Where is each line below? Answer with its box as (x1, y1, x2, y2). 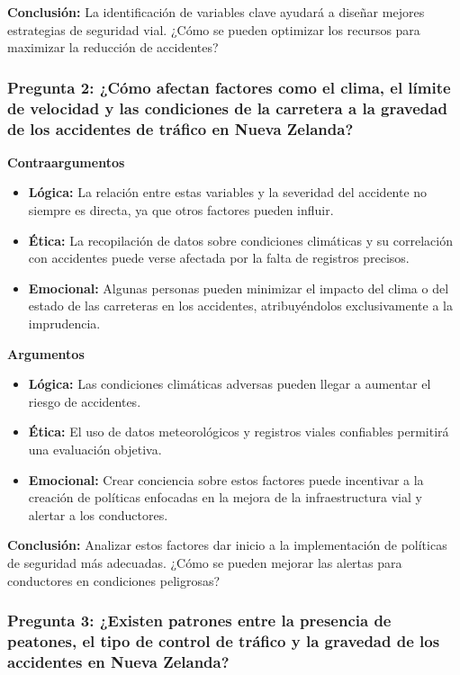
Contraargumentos (7, 152, 125, 171)
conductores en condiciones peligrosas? (7, 571, 221, 589)
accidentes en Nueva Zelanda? (7, 650, 230, 672)
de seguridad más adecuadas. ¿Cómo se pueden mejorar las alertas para (7, 553, 402, 571)
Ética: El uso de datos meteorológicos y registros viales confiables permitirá (28, 422, 449, 441)
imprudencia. (28, 314, 101, 332)
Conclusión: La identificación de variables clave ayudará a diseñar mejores (7, 3, 425, 21)
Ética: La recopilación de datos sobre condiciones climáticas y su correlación (28, 230, 453, 249)
